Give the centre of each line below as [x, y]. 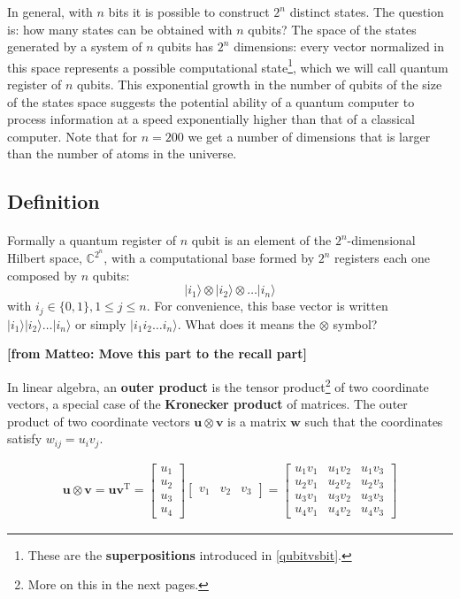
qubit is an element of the [261, 240]
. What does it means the [246, 323]
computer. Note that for [73, 136]
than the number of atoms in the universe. [122, 154]
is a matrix [257, 421]
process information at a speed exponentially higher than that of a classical [211, 119]
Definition [54, 201]
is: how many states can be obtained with [120, 29]
